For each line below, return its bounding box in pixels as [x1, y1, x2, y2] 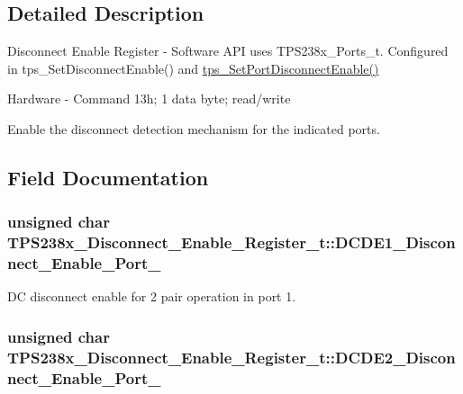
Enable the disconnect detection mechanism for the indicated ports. [7, 119, 380, 138]
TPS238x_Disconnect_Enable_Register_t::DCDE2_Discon [7, 345, 456, 368]
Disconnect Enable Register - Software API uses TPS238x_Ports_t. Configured [7, 41, 449, 60]
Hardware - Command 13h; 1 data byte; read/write [7, 89, 291, 108]
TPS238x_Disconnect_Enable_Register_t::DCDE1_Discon [7, 231, 456, 254]
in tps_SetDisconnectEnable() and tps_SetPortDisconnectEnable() [7, 58, 379, 77]
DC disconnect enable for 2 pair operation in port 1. [7, 287, 296, 306]
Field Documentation [7, 163, 209, 191]
